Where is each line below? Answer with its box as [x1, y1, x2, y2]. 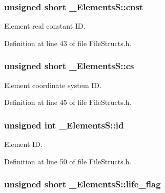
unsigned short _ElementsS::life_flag [4, 178, 161, 190]
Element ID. [4, 139, 43, 149]
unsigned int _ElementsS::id [4, 118, 124, 131]
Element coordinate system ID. [4, 79, 101, 90]
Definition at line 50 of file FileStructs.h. [4, 156, 132, 166]
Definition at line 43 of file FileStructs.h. [4, 37, 132, 48]
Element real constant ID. [4, 20, 86, 31]
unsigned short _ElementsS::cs [4, 59, 134, 72]
